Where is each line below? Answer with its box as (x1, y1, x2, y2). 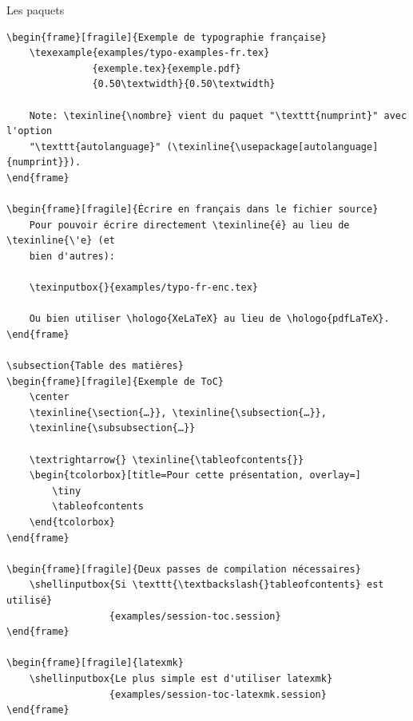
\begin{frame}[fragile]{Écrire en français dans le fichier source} (6, 204, 379, 216)
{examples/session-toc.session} (109, 610, 281, 622)
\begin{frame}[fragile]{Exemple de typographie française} (6, 31, 327, 43)
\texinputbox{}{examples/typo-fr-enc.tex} (29, 282, 258, 294)
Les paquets (6, 2, 65, 18)
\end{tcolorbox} (29, 517, 116, 528)
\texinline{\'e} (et (6, 235, 116, 247)
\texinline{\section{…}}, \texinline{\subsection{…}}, (29, 406, 327, 418)
